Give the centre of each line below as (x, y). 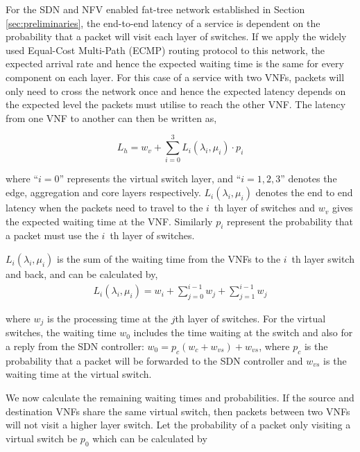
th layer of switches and (265, 208)
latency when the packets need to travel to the (104, 208)
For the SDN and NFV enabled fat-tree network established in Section (155, 9)
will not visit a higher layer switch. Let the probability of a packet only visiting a (178, 425)
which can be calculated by (150, 438)
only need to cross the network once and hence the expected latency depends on (176, 90)
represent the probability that (290, 221)
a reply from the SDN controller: (75, 346)
